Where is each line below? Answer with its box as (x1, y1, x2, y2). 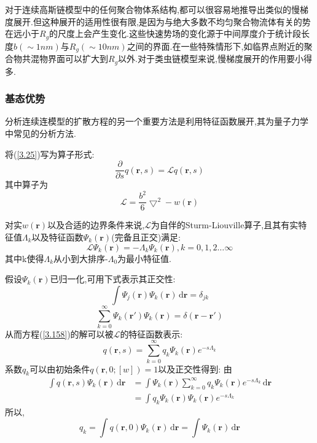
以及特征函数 (31, 230, 84, 243)
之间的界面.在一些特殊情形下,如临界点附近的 (127, 39, 304, 52)
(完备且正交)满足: (111, 230, 181, 243)
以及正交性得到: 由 (158, 362, 232, 375)
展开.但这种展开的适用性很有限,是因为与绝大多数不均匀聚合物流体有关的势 (13, 15, 311, 28)
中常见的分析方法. (5, 126, 76, 139)
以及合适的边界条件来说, (47, 218, 145, 231)
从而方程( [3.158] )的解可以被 (5, 327, 114, 340)
